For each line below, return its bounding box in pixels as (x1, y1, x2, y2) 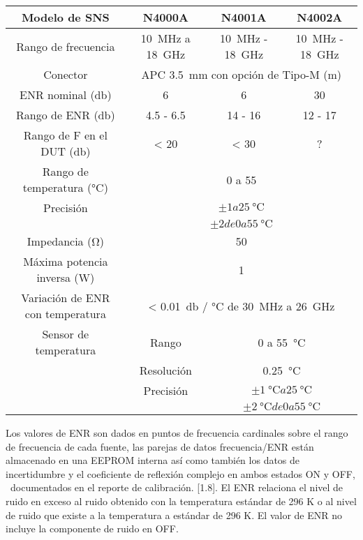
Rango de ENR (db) (16, 107, 115, 123)
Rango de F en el (23, 127, 108, 143)
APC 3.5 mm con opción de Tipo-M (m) (141, 66, 342, 82)
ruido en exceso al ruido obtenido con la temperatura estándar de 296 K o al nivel (6, 493, 357, 508)
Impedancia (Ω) (27, 233, 104, 249)
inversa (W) (36, 269, 95, 285)
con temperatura (24, 306, 106, 322)
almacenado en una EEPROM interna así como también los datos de (6, 453, 300, 467)
